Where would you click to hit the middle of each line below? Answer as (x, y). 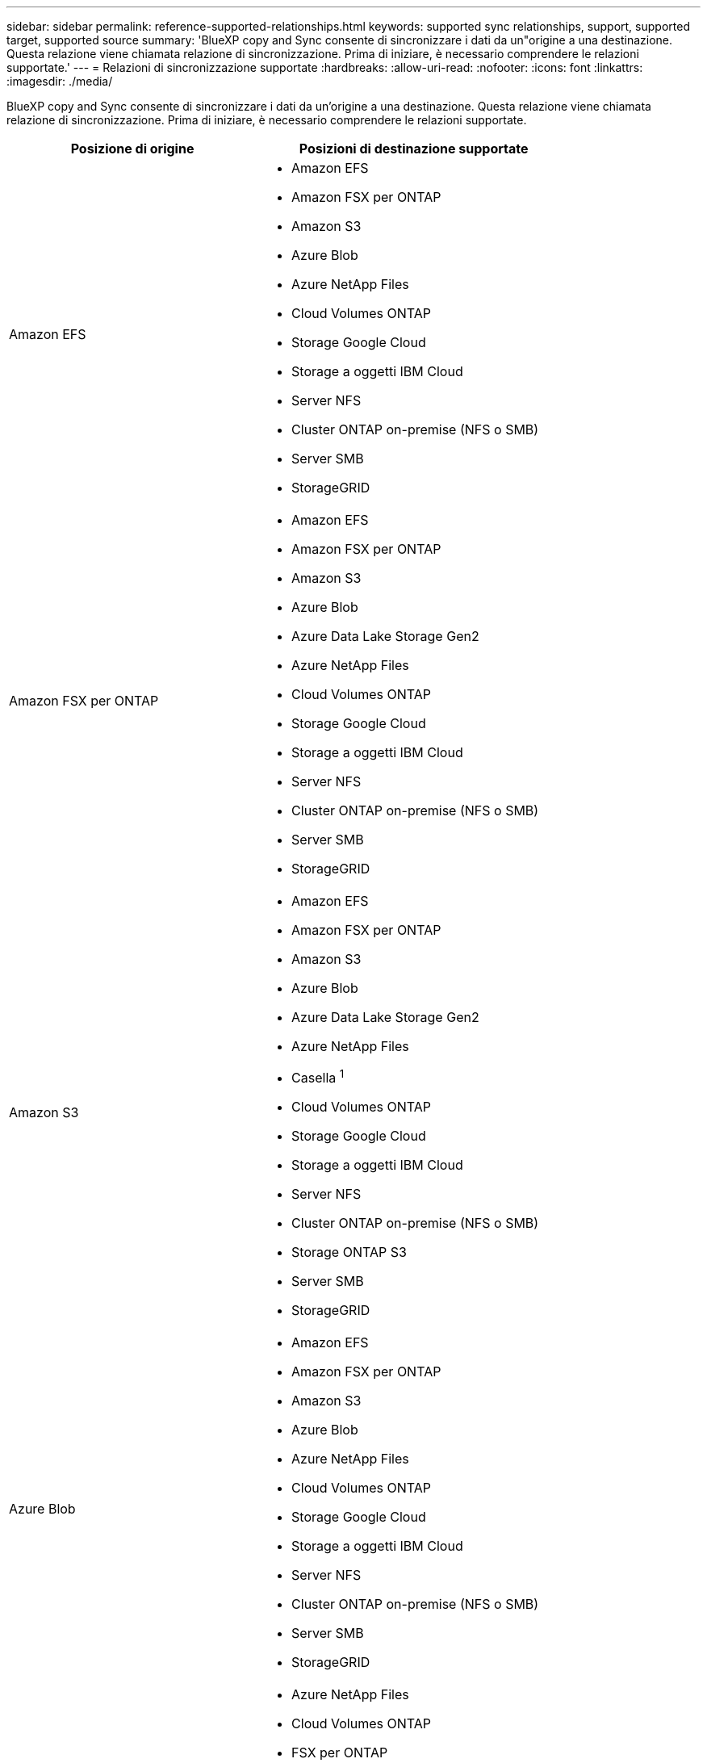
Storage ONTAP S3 (349, 1252)
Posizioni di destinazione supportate (414, 149)
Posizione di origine (132, 149)
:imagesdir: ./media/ (60, 81)
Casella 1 (318, 1077)
